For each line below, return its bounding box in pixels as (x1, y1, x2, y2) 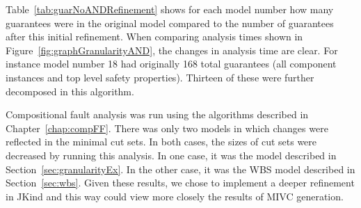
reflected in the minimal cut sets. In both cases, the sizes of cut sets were (6, 134, 317, 149)
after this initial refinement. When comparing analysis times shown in (6, 29, 303, 44)
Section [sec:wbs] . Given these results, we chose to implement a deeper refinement (6, 175, 355, 190)
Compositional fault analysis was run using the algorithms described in (6, 107, 309, 122)
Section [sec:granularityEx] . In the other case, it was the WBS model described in (6, 161, 355, 176)
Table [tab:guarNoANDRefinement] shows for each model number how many (6, 2, 334, 16)
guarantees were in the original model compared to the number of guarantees (6, 15, 334, 30)
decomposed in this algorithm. (6, 83, 134, 98)
